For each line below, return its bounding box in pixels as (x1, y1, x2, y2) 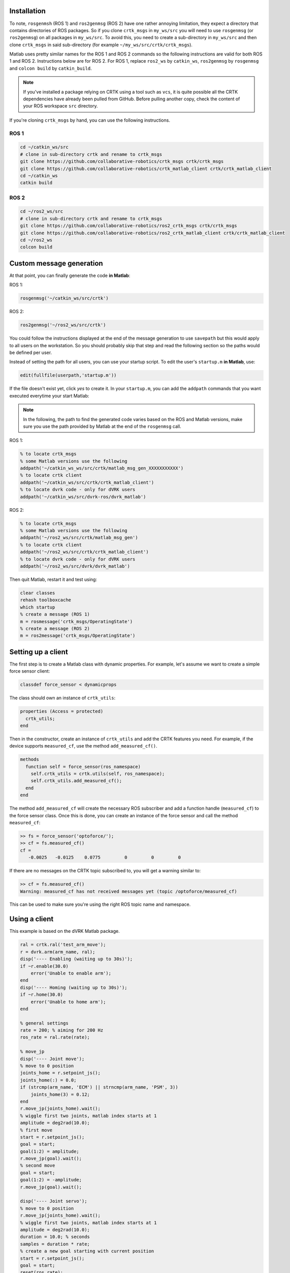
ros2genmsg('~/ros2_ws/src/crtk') (20, 322, 106, 328)
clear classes (20, 590, 55, 596)
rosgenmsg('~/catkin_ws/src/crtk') (20, 295, 109, 301)
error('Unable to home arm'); (30, 999, 106, 1005)
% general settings (20, 1020, 69, 1026)
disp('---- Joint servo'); (20, 1198, 87, 1204)
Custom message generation (9, 259, 104, 267)
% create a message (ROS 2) (20, 625, 90, 631)
